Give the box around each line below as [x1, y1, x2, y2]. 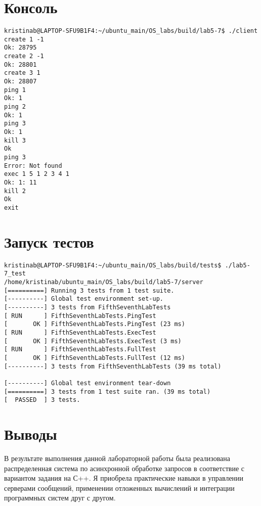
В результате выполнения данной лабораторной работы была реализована [4, 452, 231, 463]
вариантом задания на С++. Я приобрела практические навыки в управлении [4, 473, 244, 483]
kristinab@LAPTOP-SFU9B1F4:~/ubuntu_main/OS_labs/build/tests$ [4, 261, 222, 269]
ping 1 [4, 86, 26, 94]
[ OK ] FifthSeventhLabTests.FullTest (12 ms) [4, 354, 185, 361]
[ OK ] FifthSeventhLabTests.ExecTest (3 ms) [4, 337, 182, 345]
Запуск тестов [4, 231, 94, 252]
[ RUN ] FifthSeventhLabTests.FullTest [4, 346, 156, 353]
